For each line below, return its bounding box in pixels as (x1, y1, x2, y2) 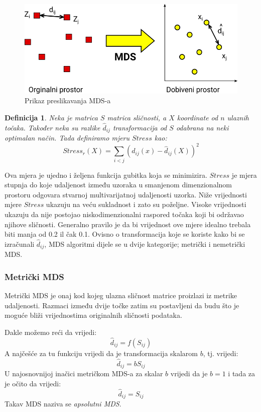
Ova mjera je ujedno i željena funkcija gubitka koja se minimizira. (5, 169, 207, 180)
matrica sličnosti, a (107, 112, 167, 122)
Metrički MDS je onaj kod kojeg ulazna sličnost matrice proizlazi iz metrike (5, 290, 237, 301)
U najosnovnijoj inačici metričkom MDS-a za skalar (5, 368, 163, 379)
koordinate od (177, 112, 218, 122)
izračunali (5, 239, 35, 249)
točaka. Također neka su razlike (5, 122, 100, 132)
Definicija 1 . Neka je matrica (5, 112, 98, 122)
